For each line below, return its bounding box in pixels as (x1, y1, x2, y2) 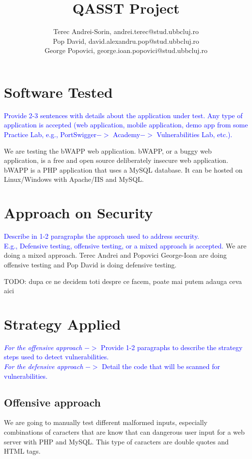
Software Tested (4, 82, 113, 102)
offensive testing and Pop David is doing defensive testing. (4, 259, 177, 269)
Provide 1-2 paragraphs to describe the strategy (101, 342, 243, 352)
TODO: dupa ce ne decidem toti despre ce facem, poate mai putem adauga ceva (4, 276, 242, 286)
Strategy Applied (4, 314, 121, 334)
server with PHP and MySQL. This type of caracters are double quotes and (4, 436, 229, 446)
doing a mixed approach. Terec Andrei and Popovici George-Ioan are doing (4, 250, 227, 260)
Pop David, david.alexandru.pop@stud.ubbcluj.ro (53, 35, 199, 46)
